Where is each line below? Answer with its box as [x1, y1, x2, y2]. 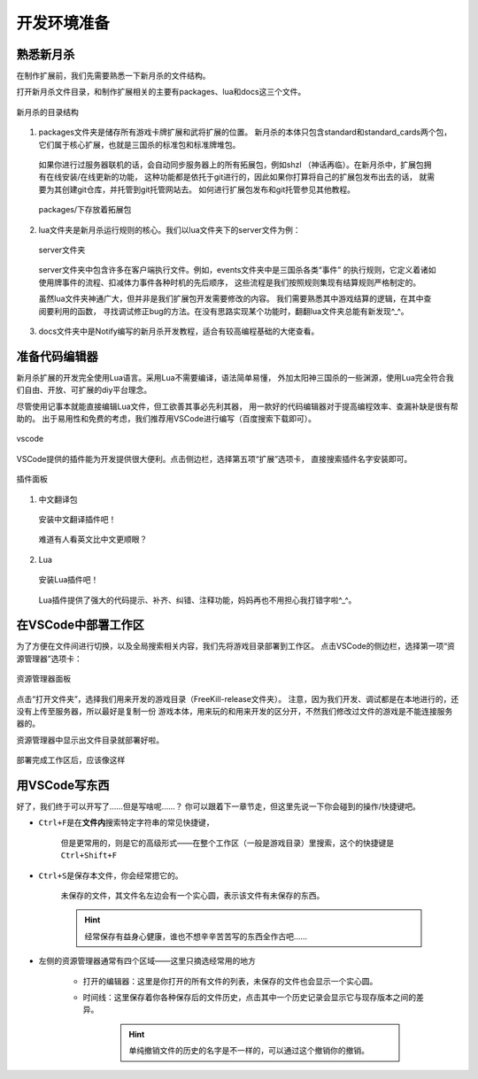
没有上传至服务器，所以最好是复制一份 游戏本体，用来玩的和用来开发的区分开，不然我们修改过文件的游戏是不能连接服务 [16, 705, 453, 716]
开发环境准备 [16, 13, 111, 33]
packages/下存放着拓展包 [38, 204, 132, 215]
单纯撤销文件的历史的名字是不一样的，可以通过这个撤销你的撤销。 [128, 1045, 369, 1056]
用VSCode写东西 [16, 777, 110, 792]
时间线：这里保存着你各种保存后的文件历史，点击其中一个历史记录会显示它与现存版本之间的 [82, 991, 416, 1002]
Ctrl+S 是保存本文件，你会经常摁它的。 [38, 870, 183, 881]
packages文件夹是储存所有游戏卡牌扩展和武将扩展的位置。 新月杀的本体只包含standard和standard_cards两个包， [38, 127, 451, 137]
